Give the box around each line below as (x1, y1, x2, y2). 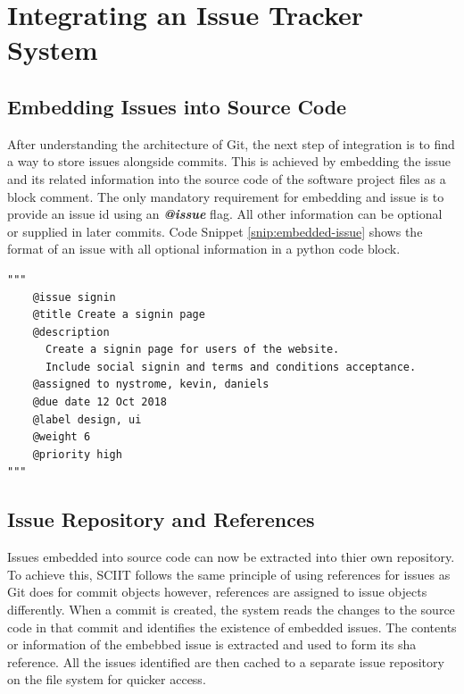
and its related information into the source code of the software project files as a (7, 169, 446, 188)
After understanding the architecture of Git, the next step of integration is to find (7, 134, 455, 153)
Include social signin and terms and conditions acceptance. (45, 360, 417, 373)
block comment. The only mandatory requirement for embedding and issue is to (7, 187, 444, 205)
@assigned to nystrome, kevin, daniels (32, 378, 269, 391)
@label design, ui (32, 413, 142, 426)
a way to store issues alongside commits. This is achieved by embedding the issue (7, 152, 451, 171)
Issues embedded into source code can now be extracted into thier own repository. (7, 548, 455, 566)
